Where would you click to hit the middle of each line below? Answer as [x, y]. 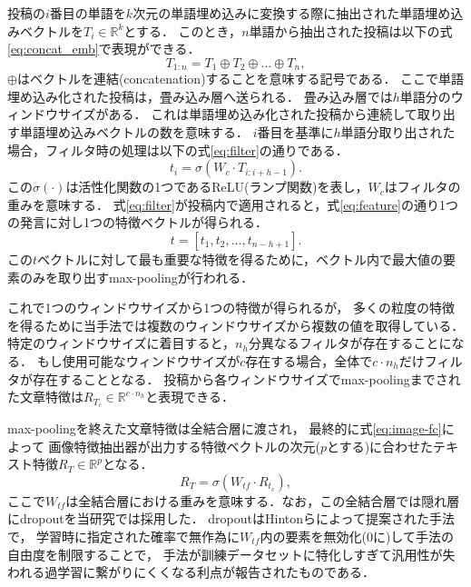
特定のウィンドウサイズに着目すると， [122, 343]
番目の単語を [88, 13]
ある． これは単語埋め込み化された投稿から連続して [263, 114]
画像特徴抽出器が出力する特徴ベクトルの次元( [184, 446]
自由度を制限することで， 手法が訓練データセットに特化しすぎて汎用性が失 [231, 554]
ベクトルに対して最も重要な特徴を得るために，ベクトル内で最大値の [240, 259]
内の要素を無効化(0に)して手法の [357, 536]
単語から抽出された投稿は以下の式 [351, 30]
